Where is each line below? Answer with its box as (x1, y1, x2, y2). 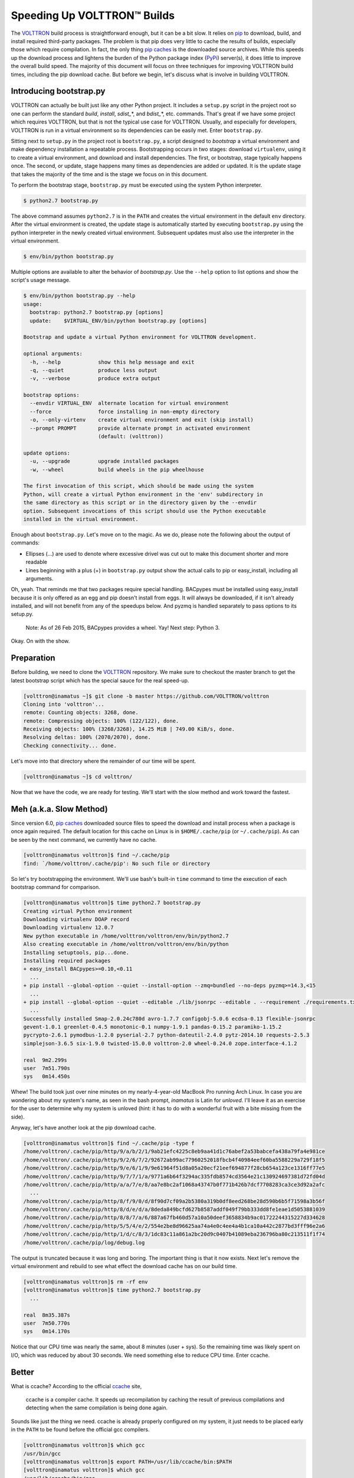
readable (25, 559, 47, 566)
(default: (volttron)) (97, 433, 163, 440)
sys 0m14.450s (23, 1073, 71, 1080)
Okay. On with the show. (11, 637, 70, 644)
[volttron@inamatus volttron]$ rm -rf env (23, 1279, 148, 1285)
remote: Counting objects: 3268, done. (23, 709, 139, 716)
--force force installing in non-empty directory (29, 408, 219, 415)
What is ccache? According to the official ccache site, (11, 1382, 142, 1389)
